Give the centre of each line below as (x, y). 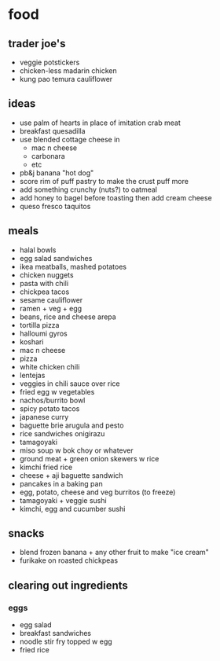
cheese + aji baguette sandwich (71, 475)
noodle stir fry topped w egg (66, 641)
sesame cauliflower (51, 299)
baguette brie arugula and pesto (71, 425)
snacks (26, 533)
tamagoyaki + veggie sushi (63, 500)
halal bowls (38, 250)
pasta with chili (44, 283)
